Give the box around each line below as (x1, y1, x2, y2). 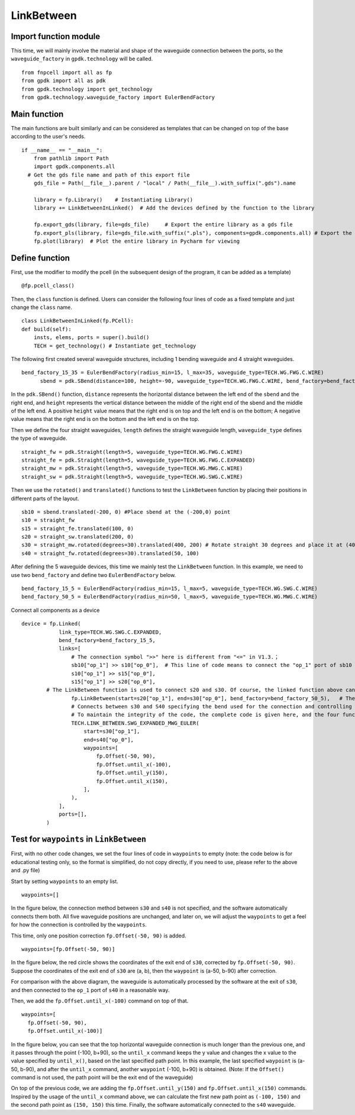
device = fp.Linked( (21, 620, 81, 627)
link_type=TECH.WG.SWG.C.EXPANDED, (59, 629, 162, 636)
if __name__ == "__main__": (21, 147, 103, 153)
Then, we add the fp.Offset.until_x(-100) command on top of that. (11, 997, 189, 1004)
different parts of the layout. (11, 495, 79, 502)
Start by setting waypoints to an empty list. (11, 878, 118, 885)
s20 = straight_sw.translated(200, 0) (21, 533, 134, 540)
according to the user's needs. (11, 133, 86, 140)
